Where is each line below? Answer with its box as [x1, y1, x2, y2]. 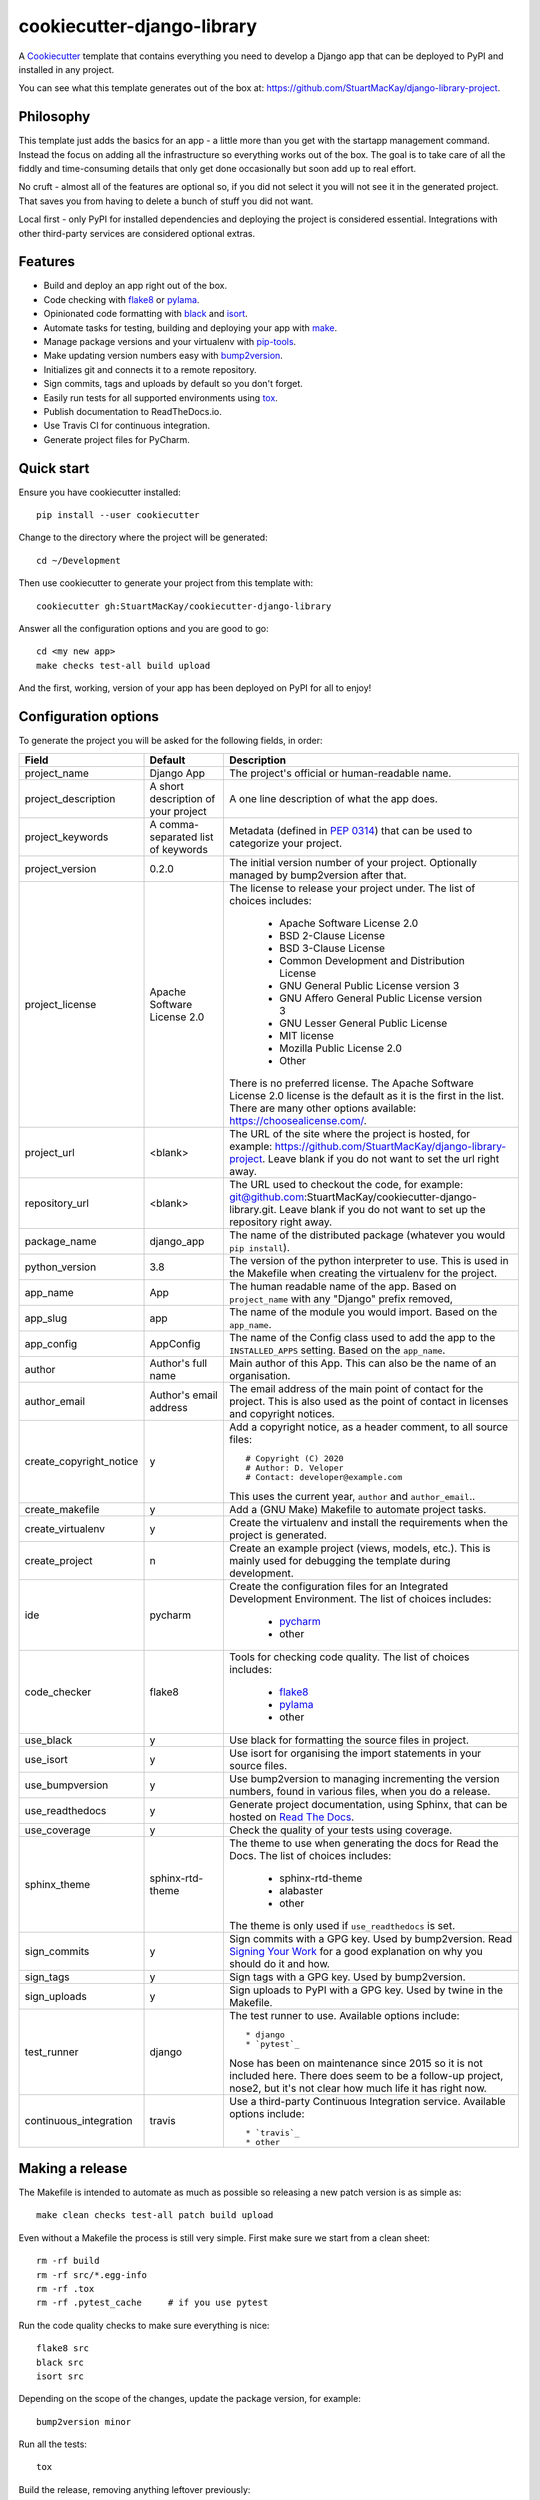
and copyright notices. [229, 1406, 335, 1420]
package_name [24, 1234, 97, 1248]
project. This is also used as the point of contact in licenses [229, 1394, 509, 1408]
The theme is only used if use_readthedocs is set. [229, 1918, 455, 1932]
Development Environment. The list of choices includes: [229, 1591, 492, 1605]
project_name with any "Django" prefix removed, [229, 1291, 454, 1305]
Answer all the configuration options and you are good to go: [18, 623, 269, 635]
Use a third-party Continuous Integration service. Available [229, 2094, 506, 2108]
